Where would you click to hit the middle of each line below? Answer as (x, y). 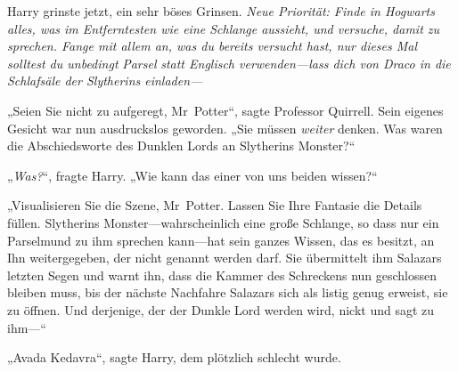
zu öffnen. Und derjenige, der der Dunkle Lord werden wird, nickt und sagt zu (221, 309)
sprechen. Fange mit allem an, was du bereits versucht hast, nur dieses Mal (213, 46)
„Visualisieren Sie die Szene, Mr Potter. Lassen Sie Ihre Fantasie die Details (215, 205)
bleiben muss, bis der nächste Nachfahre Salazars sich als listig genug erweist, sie (228, 292)
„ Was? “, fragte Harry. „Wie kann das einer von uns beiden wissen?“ (192, 175)
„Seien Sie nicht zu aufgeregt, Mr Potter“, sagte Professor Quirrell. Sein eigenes (225, 110)
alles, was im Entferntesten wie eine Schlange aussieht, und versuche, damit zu (224, 28)
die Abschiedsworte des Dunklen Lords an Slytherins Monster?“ (181, 146)
